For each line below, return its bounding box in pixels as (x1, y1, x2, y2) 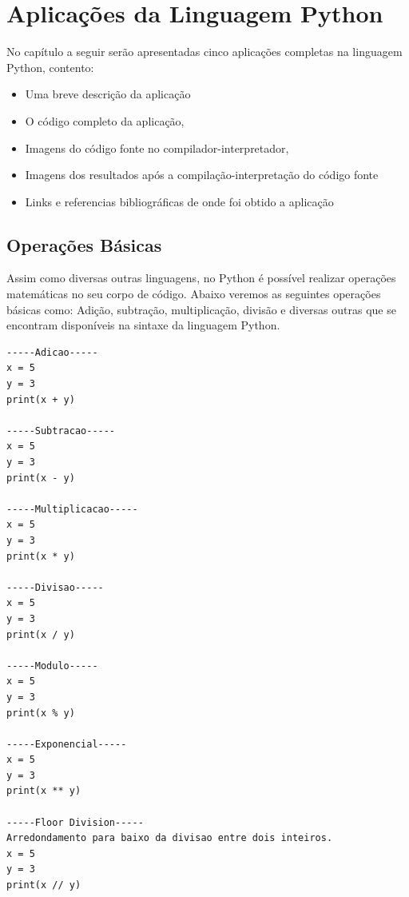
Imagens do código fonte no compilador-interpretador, (25, 139, 289, 156)
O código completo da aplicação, (25, 112, 185, 129)
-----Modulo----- (6, 660, 98, 672)
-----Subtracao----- (6, 425, 116, 437)
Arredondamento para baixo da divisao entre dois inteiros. (6, 832, 333, 844)
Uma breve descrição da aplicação (25, 86, 191, 102)
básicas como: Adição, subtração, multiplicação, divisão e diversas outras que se (6, 301, 396, 317)
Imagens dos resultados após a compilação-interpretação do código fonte (25, 166, 379, 183)
